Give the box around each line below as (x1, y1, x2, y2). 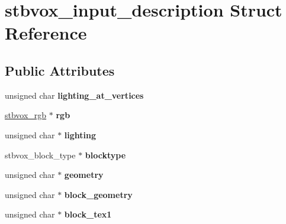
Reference (5, 21, 87, 45)
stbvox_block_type (5, 148, 76, 161)
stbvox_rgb (5, 109, 47, 121)
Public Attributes (5, 61, 115, 79)
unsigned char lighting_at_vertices (5, 89, 144, 101)
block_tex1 (64, 208, 112, 220)
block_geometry (64, 188, 133, 200)
